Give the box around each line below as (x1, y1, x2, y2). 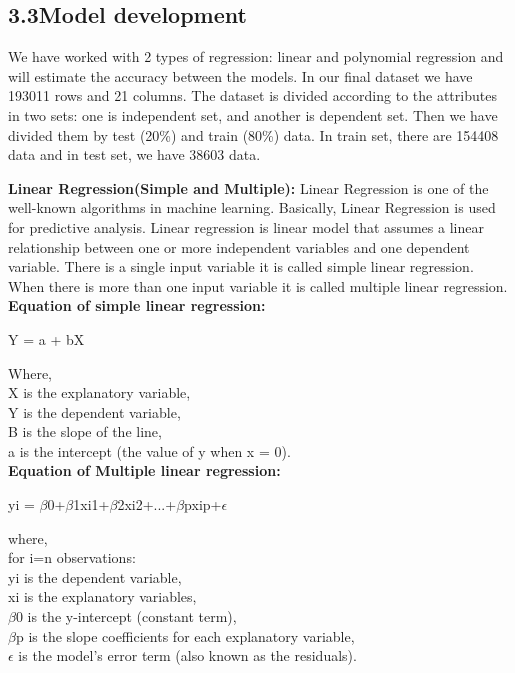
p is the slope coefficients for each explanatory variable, (15, 625, 355, 646)
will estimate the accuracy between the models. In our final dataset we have (8, 65, 473, 86)
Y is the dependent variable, (8, 401, 181, 422)
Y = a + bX (8, 328, 85, 349)
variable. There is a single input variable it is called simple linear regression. (8, 256, 474, 277)
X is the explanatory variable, (8, 382, 191, 403)
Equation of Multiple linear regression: (8, 460, 281, 481)
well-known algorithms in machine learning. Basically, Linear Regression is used (8, 197, 496, 218)
